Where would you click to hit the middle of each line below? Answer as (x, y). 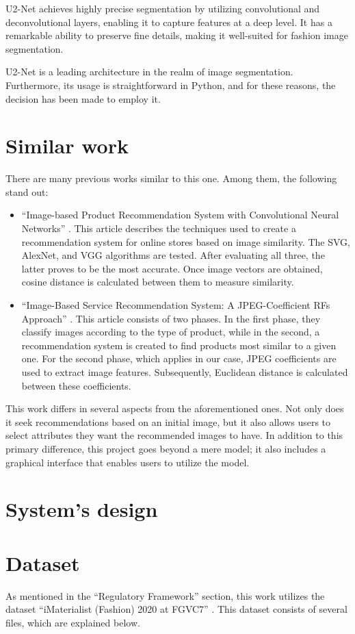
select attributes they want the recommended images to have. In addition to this (174, 435)
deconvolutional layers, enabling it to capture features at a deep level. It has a (169, 22)
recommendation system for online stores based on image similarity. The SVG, (186, 241)
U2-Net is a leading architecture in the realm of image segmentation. (149, 72)
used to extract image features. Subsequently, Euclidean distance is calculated (185, 372)
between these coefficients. (76, 385)
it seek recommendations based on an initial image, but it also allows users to (168, 421)
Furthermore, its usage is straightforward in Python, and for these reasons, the (171, 85)
